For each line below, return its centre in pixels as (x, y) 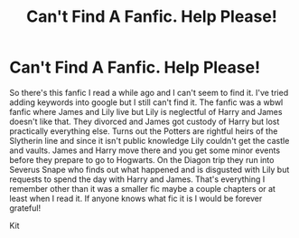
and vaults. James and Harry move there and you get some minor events (145, 150)
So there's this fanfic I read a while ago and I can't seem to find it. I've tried (149, 92)
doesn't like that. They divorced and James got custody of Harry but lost (145, 121)
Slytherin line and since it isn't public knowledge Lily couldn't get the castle (149, 140)
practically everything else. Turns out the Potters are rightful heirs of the (144, 131)
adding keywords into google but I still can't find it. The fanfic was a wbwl (146, 102)
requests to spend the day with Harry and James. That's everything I (137, 179)
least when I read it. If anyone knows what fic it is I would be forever (136, 198)
